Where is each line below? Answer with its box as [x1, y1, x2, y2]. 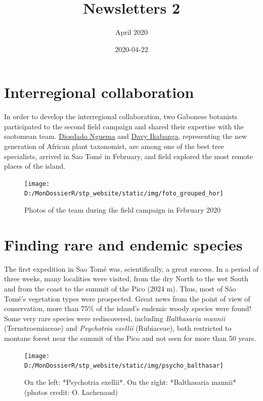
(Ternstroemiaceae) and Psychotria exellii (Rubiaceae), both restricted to [4, 323, 232, 333]
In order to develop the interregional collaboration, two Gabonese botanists [4, 111, 238, 122]
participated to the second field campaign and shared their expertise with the [4, 121, 244, 131]
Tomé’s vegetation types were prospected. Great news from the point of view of [4, 293, 250, 304]
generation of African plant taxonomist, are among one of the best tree [4, 141, 224, 152]
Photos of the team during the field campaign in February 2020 [24, 205, 221, 215]
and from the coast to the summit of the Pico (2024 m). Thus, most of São [4, 283, 236, 294]
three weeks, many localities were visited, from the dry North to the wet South [4, 273, 248, 284]
